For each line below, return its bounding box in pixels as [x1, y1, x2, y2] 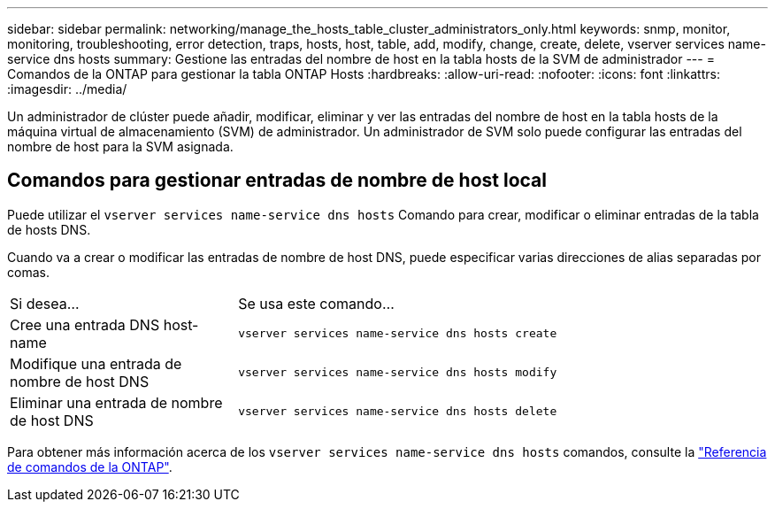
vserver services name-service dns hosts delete [238, 405, 557, 419]
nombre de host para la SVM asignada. [7, 139, 234, 154]
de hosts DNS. [7, 221, 91, 237]
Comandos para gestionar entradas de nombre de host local [7, 169, 547, 192]
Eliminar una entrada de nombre [10, 393, 223, 412]
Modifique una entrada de [10, 354, 182, 373]
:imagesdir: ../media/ [7, 81, 127, 96]
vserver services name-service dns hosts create [238, 327, 557, 341]
